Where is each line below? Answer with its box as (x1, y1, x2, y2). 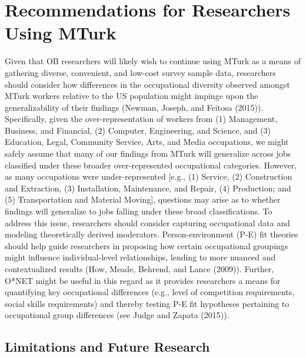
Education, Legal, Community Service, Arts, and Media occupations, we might (5, 135, 289, 148)
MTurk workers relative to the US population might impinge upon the (5, 90, 258, 102)
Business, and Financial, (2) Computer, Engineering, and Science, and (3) (5, 124, 271, 136)
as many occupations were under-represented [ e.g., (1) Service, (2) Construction (5, 170, 292, 183)
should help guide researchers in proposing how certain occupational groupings (5, 239, 288, 252)
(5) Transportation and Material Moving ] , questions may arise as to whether (5, 193, 281, 206)
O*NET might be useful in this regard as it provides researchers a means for (5, 274, 281, 286)
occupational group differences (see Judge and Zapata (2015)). (5, 309, 229, 321)
